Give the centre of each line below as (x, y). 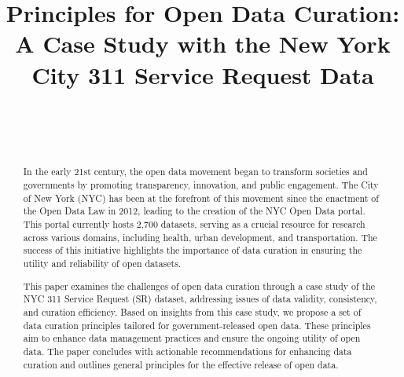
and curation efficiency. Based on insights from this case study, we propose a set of (192, 311)
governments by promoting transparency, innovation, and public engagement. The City (201, 185)
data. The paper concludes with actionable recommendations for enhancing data (187, 351)
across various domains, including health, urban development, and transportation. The (200, 237)
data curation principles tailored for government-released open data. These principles (197, 325)
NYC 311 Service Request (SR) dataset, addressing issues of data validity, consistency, (200, 299)
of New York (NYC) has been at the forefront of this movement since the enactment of (201, 198)
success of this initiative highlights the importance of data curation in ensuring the (193, 250)
